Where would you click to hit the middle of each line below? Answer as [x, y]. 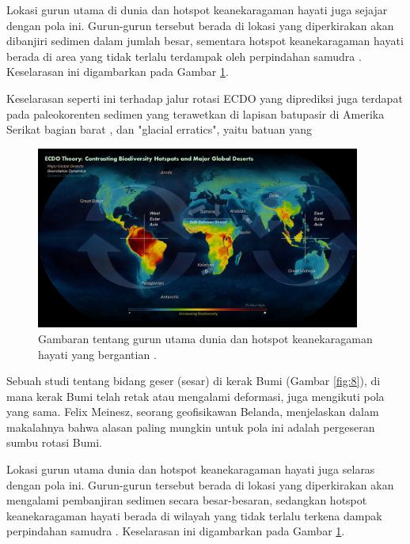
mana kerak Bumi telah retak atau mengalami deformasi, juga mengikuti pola [196, 396]
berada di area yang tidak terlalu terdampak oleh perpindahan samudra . [184, 56]
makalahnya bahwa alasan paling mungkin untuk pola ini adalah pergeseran [191, 427]
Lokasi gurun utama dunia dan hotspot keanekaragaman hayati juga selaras [191, 469]
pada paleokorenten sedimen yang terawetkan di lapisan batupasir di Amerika [196, 113]
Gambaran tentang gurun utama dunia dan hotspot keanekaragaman [205, 338]
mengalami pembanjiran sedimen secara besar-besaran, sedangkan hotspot [187, 500]
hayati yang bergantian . [97, 354]
